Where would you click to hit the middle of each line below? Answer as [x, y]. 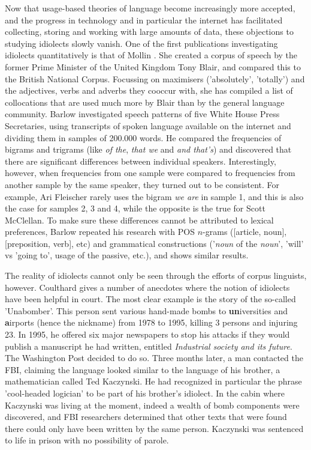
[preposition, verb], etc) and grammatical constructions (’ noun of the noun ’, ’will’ [154, 243]
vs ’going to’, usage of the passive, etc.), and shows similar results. [127, 255]
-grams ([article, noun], [245, 232]
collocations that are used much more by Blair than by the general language [145, 102]
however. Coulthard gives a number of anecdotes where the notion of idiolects [147, 287]
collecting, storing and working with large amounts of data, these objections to [149, 32]
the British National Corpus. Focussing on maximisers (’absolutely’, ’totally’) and [155, 78]
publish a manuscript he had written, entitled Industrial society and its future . [149, 346]
